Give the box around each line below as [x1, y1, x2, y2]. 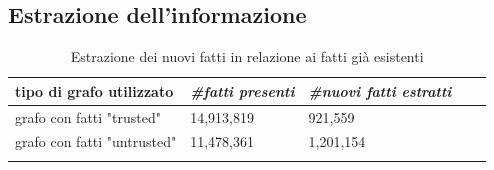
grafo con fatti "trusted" [15, 106, 161, 127]
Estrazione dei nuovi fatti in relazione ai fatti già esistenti [70, 46, 424, 67]
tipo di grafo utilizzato [15, 80, 174, 101]
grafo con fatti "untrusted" [15, 131, 177, 152]
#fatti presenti [190, 80, 295, 101]
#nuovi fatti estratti [308, 80, 452, 101]
